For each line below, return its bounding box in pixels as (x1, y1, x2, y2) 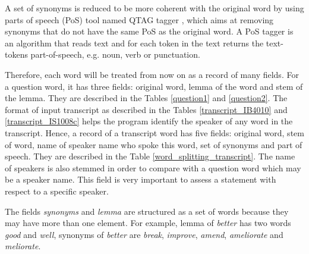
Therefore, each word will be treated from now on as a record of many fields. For (5, 68, 299, 80)
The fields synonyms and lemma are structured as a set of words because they (5, 205, 289, 217)
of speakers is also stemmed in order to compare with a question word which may (5, 161, 301, 174)
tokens (5, 48, 28, 61)
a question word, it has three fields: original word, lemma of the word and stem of (5, 80, 303, 92)
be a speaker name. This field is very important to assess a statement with (5, 173, 276, 186)
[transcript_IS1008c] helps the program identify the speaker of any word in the (5, 115, 293, 127)
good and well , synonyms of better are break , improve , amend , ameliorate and (5, 228, 283, 240)
